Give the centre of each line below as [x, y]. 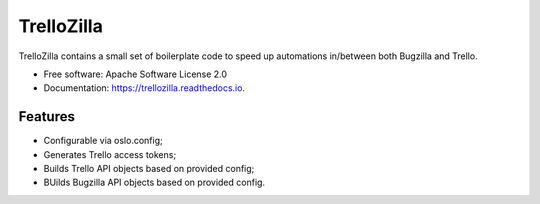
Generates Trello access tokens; [110, 154]
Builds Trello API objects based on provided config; [149, 169]
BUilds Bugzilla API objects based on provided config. [154, 182]
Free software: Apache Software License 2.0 [135, 74]
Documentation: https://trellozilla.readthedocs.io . [144, 88]
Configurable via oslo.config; [103, 141]
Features [46, 116]
